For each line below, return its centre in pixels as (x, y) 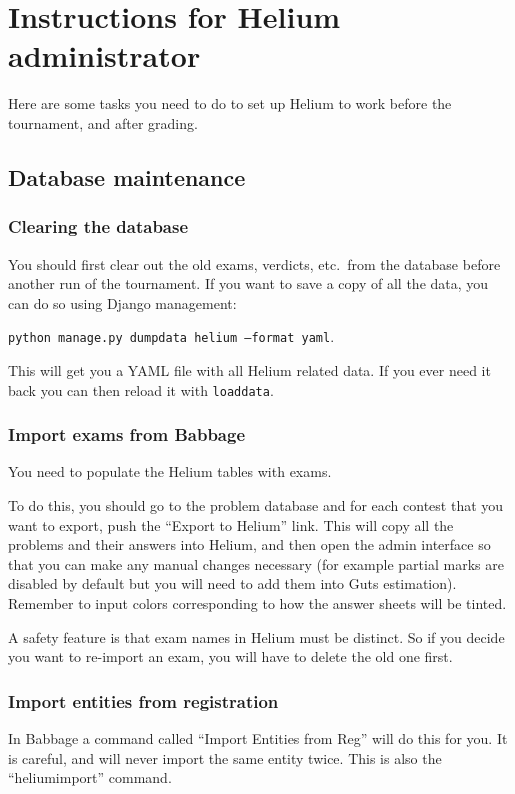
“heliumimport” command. (90, 777)
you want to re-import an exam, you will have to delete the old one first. (230, 656)
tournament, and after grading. (103, 122)
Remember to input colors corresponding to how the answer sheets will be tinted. (257, 602)
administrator (104, 55)
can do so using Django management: (122, 302)
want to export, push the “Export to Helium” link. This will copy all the (231, 524)
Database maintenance (127, 176)
